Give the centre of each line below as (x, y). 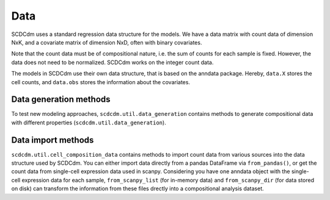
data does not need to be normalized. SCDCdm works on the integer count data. (112, 62)
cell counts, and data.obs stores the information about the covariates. (101, 82)
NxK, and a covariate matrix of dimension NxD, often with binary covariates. (107, 42)
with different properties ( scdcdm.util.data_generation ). (89, 123)
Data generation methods (61, 100)
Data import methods (53, 140)
